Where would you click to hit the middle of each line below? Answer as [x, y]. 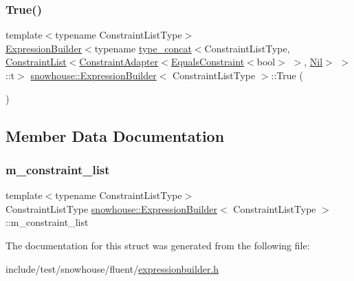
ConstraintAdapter [119, 62]
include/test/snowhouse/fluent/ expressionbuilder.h [112, 268]
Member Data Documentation [115, 135]
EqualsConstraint [208, 62]
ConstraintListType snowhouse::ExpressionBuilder [112, 208]
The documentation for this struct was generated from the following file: [158, 245]
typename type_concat [143, 48]
